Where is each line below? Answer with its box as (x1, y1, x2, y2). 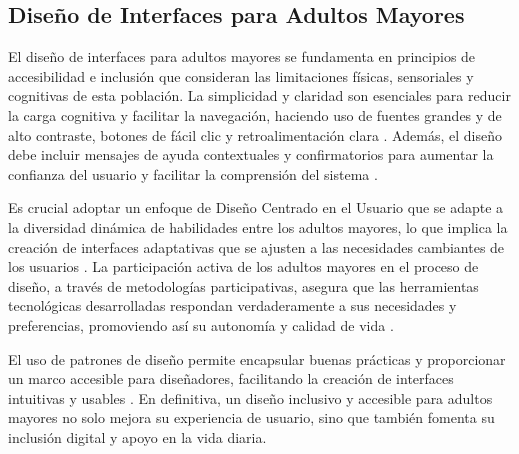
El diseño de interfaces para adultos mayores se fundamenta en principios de (8, 46, 476, 67)
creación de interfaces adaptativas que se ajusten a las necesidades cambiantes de (8, 236, 505, 257)
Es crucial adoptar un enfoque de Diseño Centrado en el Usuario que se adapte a (8, 197, 504, 218)
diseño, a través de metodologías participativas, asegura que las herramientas (8, 275, 479, 296)
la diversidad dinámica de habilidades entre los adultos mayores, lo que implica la (8, 216, 508, 237)
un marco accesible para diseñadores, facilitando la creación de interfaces (8, 368, 454, 389)
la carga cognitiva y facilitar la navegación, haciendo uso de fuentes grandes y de (8, 104, 502, 125)
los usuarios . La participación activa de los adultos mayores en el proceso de (8, 256, 479, 277)
